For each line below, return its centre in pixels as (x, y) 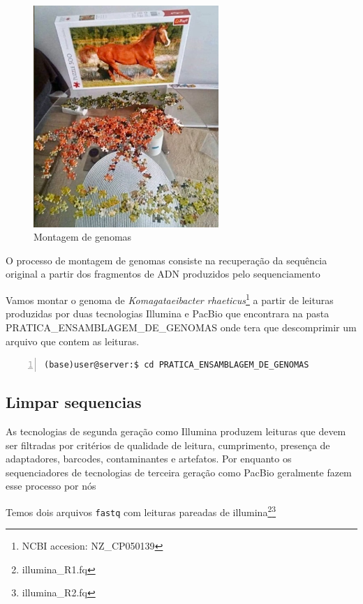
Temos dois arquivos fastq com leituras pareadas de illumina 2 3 (141, 511)
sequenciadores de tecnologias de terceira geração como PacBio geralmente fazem (179, 472)
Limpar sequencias (74, 402)
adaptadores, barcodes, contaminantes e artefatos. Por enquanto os (149, 459)
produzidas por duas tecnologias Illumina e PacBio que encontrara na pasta (168, 314)
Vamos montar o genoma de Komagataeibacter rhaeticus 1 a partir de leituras (170, 299)
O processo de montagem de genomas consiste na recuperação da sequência (166, 260)
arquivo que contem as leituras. (73, 341)
